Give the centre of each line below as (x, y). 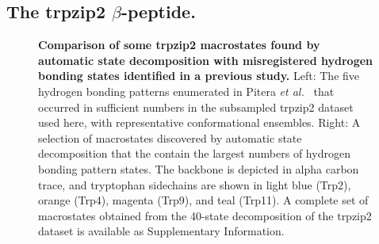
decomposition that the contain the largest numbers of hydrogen (194, 153)
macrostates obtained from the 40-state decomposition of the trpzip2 (205, 215)
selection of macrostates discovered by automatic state (170, 137)
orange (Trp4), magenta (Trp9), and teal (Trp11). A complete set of (203, 200)
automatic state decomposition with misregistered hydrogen (206, 60)
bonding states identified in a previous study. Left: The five (199, 76)
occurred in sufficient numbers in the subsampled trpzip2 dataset (196, 107)
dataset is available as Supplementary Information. (161, 231)
